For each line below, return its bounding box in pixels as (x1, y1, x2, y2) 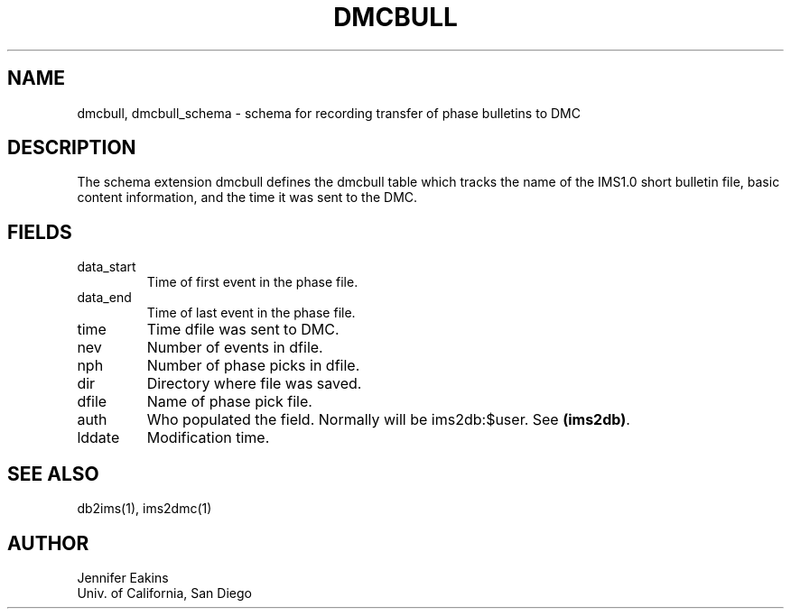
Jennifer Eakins (77, 569, 169, 585)
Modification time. (146, 428, 270, 447)
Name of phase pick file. (146, 392, 312, 411)
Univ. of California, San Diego (77, 584, 252, 601)
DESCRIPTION (7, 136, 136, 160)
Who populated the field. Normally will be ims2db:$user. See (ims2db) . (146, 410, 630, 429)
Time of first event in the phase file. (146, 274, 358, 290)
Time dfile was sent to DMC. (146, 320, 340, 339)
